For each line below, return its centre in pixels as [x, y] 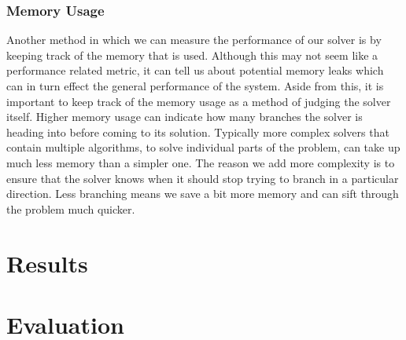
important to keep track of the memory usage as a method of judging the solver [199, 101]
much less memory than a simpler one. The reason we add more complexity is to [201, 162]
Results [47, 263]
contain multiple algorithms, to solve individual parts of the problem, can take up [203, 147]
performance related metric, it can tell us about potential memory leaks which [195, 70]
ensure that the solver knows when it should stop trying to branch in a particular [203, 178]
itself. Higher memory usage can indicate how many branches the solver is [185, 117]
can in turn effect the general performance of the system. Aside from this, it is [195, 86]
